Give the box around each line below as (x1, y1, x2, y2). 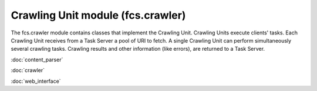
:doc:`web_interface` (11, 78, 61, 85)
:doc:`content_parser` (11, 56, 63, 63)
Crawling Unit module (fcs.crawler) (11, 9, 186, 22)
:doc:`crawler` (11, 67, 45, 74)
